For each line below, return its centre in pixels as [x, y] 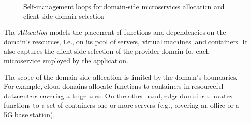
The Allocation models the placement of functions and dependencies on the [115, 32]
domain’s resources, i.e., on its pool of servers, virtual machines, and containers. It [126, 41]
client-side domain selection [64, 16]
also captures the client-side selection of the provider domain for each [107, 51]
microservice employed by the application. [66, 60]
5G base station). [30, 114]
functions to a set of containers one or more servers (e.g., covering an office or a [122, 105]
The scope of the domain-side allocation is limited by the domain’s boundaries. [121, 76]
